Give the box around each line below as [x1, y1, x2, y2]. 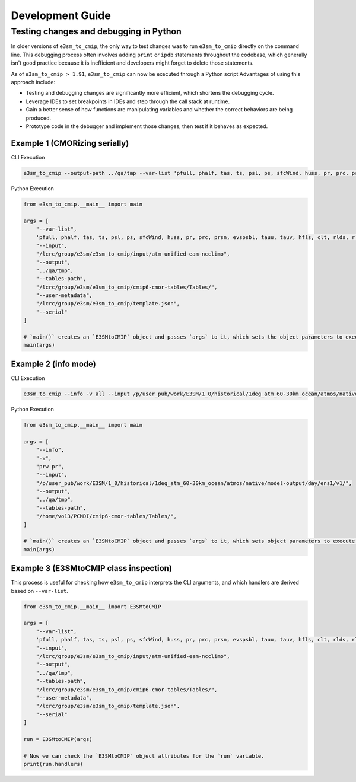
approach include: [11, 78, 56, 85]
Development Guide [11, 9, 111, 22]
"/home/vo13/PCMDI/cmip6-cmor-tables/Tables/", [36, 513, 177, 520]
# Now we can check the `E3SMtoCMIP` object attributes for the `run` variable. [23, 752, 265, 759]
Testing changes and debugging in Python [11, 26, 182, 37]
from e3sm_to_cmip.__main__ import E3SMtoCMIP [23, 603, 161, 610]
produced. [26, 114, 52, 122]
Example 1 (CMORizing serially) [11, 138, 129, 148]
